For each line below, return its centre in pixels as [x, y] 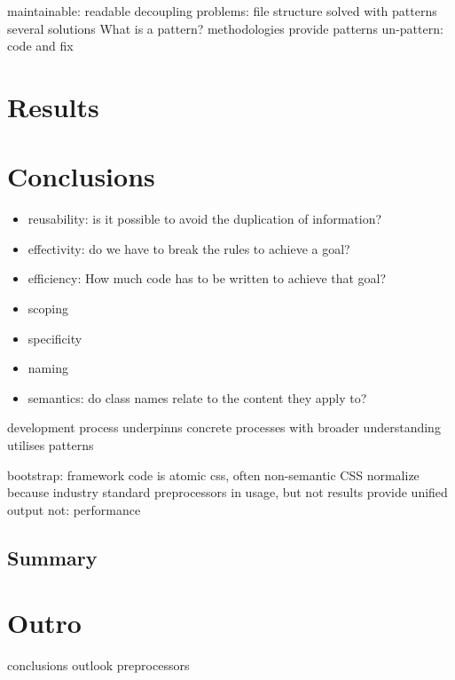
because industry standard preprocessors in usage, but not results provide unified [227, 492]
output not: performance [74, 509]
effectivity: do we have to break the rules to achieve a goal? [189, 248]
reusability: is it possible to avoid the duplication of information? [205, 219]
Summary [52, 557]
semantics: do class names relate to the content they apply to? [197, 397]
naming [48, 368]
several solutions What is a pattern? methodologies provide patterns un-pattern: [225, 28]
